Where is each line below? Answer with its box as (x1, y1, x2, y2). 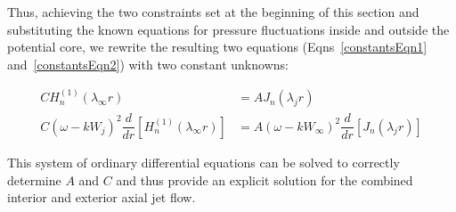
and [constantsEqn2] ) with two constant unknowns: (7, 54, 289, 73)
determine (7, 170, 61, 189)
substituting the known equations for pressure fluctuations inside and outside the (7, 20, 450, 38)
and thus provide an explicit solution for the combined (116, 170, 413, 189)
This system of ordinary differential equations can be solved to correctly (7, 153, 400, 172)
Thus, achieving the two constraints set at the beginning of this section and (7, 3, 419, 20)
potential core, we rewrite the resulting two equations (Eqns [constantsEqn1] (7, 37, 427, 56)
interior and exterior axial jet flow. (7, 188, 196, 207)
